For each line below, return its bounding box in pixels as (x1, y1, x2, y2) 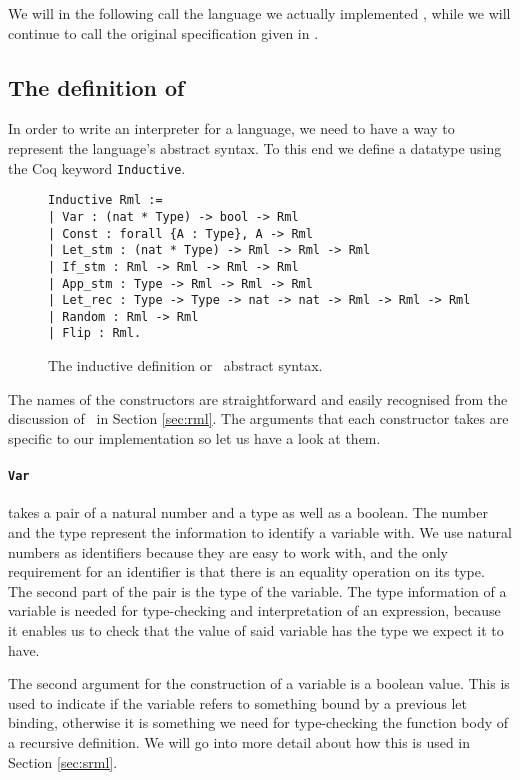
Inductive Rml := (48, 193, 163, 208)
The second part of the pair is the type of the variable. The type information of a (8, 580, 507, 601)
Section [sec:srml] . (8, 751, 118, 772)
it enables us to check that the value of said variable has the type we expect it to (8, 619, 504, 640)
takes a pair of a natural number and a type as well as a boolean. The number (8, 502, 488, 523)
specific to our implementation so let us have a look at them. (8, 427, 381, 448)
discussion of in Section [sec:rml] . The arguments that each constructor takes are (8, 408, 509, 429)
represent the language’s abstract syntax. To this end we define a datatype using (8, 137, 502, 158)
